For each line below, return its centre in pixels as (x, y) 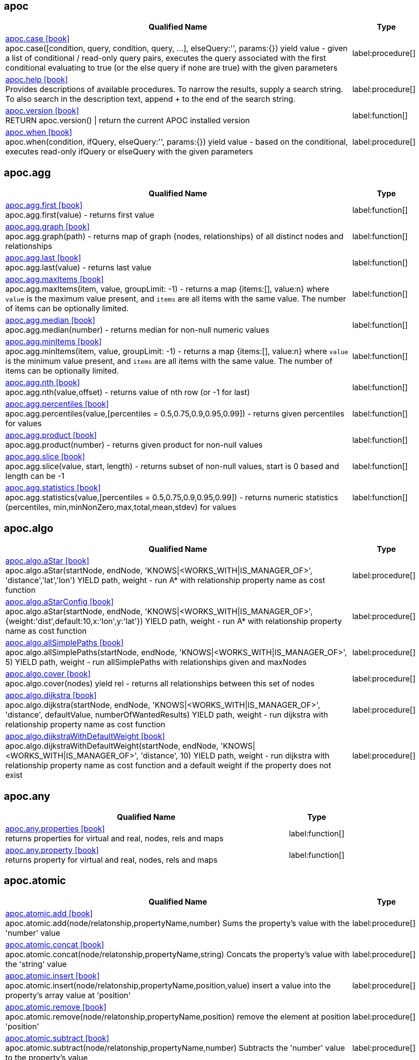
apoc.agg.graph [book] (48, 227)
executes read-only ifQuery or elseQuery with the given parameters (129, 152)
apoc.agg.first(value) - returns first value (80, 215)
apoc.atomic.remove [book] (56, 1007)
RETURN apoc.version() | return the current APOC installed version (128, 121)
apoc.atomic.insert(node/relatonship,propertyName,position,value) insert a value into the (168, 985)
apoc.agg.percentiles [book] (57, 404)
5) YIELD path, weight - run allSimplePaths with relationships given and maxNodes (156, 662)
